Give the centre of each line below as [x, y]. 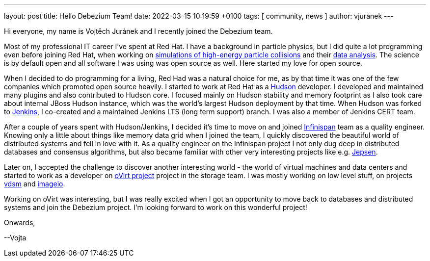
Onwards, [20, 222]
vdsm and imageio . [35, 184]
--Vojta [15, 238]
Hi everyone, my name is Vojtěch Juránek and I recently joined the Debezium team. [138, 31]
